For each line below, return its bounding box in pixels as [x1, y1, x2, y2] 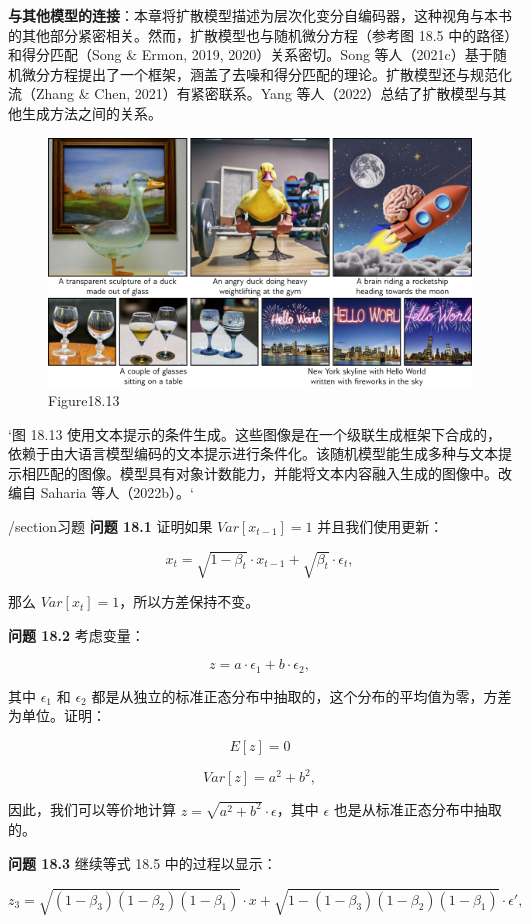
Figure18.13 [48, 389, 120, 410]
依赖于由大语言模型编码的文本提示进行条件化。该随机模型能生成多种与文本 [8, 443, 498, 464]
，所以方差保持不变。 [119, 591, 260, 612]
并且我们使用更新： [317, 515, 444, 536]
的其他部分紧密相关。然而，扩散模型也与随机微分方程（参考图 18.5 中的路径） [8, 24, 512, 45]
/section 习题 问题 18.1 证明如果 [8, 515, 213, 536]
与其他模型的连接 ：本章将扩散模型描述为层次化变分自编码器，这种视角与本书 [8, 5, 512, 25]
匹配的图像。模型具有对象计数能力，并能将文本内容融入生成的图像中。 [35, 462, 498, 483]
